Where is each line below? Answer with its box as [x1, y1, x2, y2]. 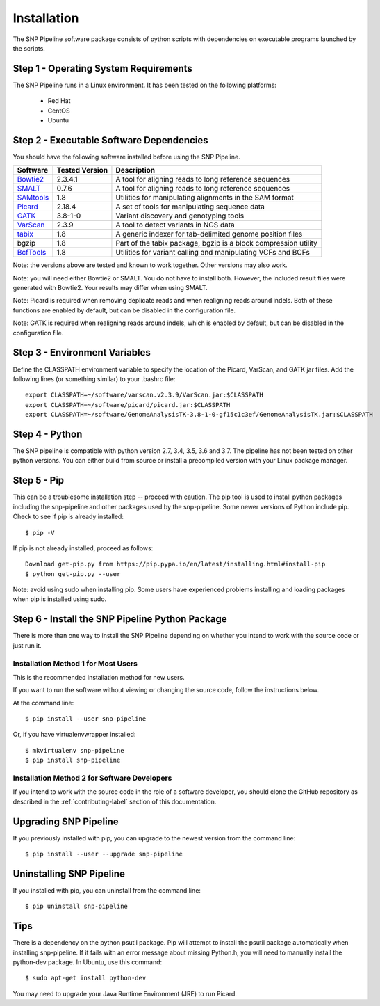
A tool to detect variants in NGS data [115, 220, 236, 230]
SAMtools [17, 193, 49, 202]
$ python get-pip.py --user [25, 570, 121, 577]
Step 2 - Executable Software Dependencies [13, 134, 208, 146]
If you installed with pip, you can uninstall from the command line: [13, 886, 201, 894]
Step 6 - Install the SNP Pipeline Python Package [13, 613, 227, 625]
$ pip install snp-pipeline [25, 756, 121, 765]
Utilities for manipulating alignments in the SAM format [115, 193, 295, 202]
